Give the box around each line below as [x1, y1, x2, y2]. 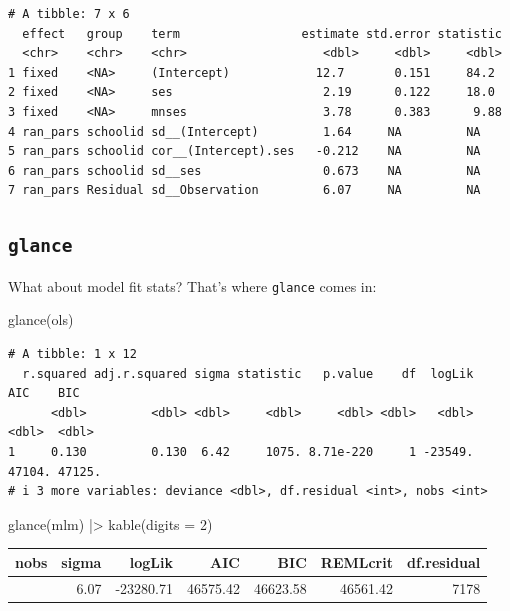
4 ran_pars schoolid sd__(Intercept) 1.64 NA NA [8, 124, 481, 139]
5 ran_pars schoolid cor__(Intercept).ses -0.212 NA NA [8, 144, 481, 159]
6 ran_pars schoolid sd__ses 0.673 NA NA [8, 163, 481, 178]
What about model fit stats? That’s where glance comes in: [8, 275, 377, 296]
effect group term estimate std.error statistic [22, 26, 502, 41]
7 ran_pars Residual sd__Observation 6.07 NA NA [8, 183, 481, 198]
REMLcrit [320, 551, 393, 572]
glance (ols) [8, 309, 74, 330]
